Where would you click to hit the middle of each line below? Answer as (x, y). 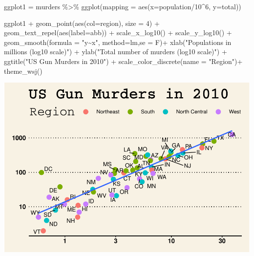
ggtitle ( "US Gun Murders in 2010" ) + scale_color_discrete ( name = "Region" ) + (123, 61)
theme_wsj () (23, 71)
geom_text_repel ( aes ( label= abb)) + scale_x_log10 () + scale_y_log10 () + (118, 32)
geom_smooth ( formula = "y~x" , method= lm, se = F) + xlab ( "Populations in (118, 42)
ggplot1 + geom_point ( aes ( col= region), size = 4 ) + (82, 23)
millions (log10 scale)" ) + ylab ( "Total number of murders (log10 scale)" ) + (116, 52)
